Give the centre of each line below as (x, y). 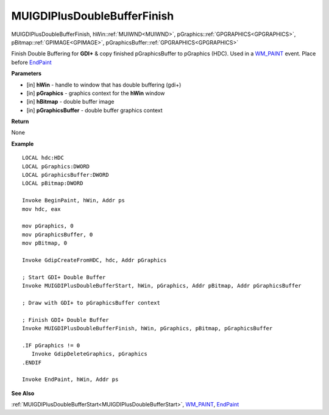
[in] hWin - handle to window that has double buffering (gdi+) (104, 85)
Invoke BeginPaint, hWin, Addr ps (73, 200)
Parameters (27, 74)
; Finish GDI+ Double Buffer (65, 320)
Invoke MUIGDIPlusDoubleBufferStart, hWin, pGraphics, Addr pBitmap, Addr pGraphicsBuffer (162, 286)
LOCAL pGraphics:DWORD (56, 166)
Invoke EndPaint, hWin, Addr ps (70, 380)
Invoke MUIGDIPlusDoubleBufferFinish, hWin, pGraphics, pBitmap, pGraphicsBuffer (147, 328)
